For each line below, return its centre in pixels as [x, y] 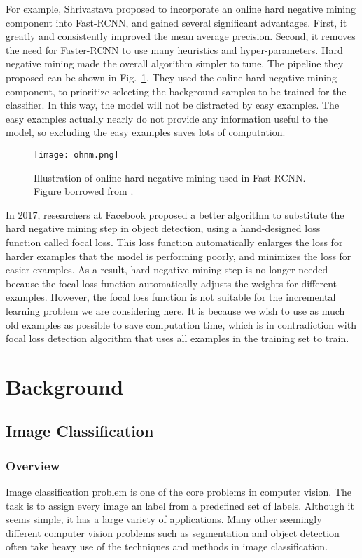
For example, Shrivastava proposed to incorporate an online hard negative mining [181, 8]
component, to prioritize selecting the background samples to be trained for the [176, 91]
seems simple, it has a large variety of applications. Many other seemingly [164, 519]
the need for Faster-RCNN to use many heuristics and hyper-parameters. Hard [174, 49]
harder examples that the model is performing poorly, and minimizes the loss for [179, 256]
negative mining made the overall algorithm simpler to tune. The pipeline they [175, 63]
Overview [33, 465]
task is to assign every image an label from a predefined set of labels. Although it [180, 505]
